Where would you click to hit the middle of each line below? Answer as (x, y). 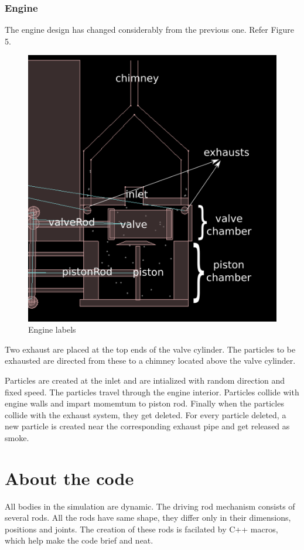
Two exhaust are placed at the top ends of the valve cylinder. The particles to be (150, 349)
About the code (69, 478)
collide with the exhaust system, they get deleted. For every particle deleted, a (146, 414)
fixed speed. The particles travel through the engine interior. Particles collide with (152, 392)
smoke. (17, 437)
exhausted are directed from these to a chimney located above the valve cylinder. (150, 361)
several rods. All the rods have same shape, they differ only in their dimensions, (148, 517)
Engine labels (52, 329)
